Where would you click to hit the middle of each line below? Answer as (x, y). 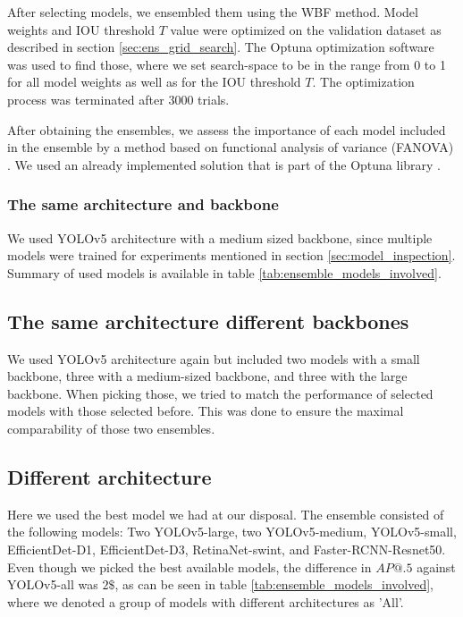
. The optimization (363, 82)
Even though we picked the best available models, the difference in (189, 566)
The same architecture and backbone (143, 204)
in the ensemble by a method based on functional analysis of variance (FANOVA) (231, 147)
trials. (214, 99)
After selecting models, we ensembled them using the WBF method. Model (213, 12)
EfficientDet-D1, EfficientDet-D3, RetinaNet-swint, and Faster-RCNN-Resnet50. (227, 549)
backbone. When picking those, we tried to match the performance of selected (220, 393)
